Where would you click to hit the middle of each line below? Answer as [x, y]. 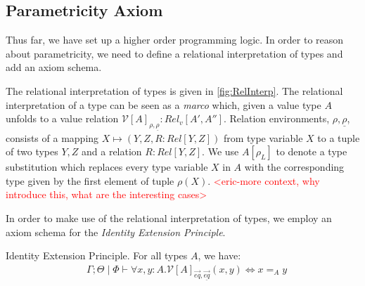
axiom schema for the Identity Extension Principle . [116, 232]
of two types [32, 151]
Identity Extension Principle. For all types [97, 255]
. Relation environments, [277, 118]
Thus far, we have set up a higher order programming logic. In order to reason [175, 40]
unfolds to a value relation [62, 118]
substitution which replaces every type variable [107, 167]
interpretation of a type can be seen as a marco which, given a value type [164, 104]
